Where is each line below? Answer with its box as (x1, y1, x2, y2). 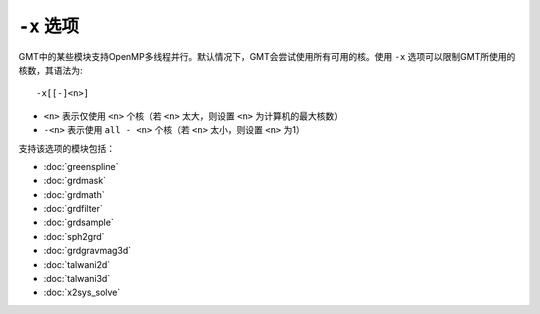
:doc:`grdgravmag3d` (43, 245, 132, 257)
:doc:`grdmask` (43, 175, 107, 187)
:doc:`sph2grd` (43, 230, 105, 242)
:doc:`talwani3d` (43, 273, 111, 285)
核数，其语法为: (18, 64, 84, 76)
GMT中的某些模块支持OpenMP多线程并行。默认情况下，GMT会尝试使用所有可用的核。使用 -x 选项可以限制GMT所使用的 (18, 50, 516, 62)
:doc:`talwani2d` (43, 258, 111, 270)
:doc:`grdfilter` (43, 203, 104, 215)
